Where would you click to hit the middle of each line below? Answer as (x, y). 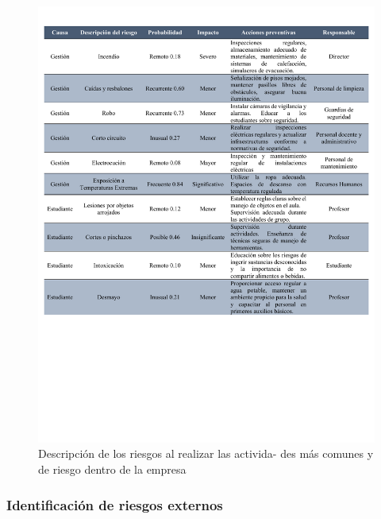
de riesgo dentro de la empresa (112, 469)
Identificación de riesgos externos (115, 504)
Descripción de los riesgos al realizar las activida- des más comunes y (206, 453)
